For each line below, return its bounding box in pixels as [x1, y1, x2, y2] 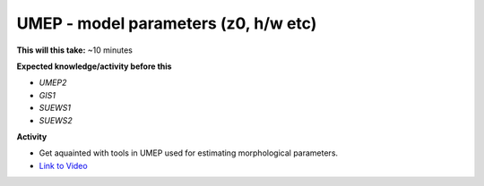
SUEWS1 [39, 103, 72, 114]
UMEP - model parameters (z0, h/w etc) [16, 13, 317, 33]
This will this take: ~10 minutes [16, 45, 134, 55]
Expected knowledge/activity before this [16, 61, 172, 72]
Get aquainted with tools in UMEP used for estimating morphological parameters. [39, 148, 339, 158]
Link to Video [39, 160, 89, 171]
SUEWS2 [39, 114, 73, 125]
